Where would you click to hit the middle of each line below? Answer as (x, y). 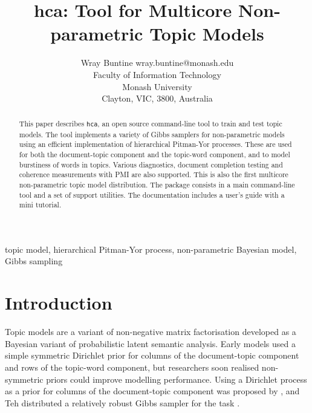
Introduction (59, 303)
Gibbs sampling (34, 261)
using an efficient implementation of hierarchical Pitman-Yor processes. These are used (155, 144)
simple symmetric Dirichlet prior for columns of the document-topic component (152, 355)
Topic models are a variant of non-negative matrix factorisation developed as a (151, 332)
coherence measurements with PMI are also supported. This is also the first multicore (154, 174)
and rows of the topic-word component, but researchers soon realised (132, 367)
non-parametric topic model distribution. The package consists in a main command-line (157, 184)
